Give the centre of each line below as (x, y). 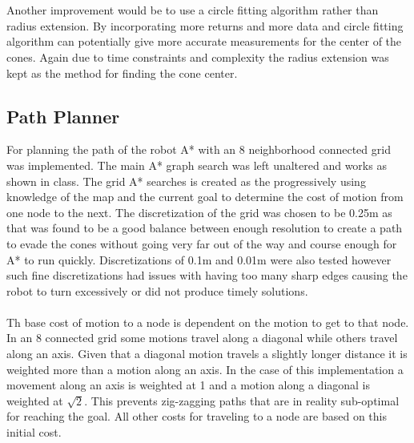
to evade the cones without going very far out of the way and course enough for (202, 243)
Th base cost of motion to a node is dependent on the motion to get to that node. (208, 322)
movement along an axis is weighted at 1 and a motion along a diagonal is (189, 385)
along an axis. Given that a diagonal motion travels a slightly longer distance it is (207, 354)
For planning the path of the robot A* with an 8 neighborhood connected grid (199, 149)
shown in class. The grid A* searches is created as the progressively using (186, 181)
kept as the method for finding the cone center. (122, 72)
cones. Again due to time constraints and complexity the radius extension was (198, 56)
